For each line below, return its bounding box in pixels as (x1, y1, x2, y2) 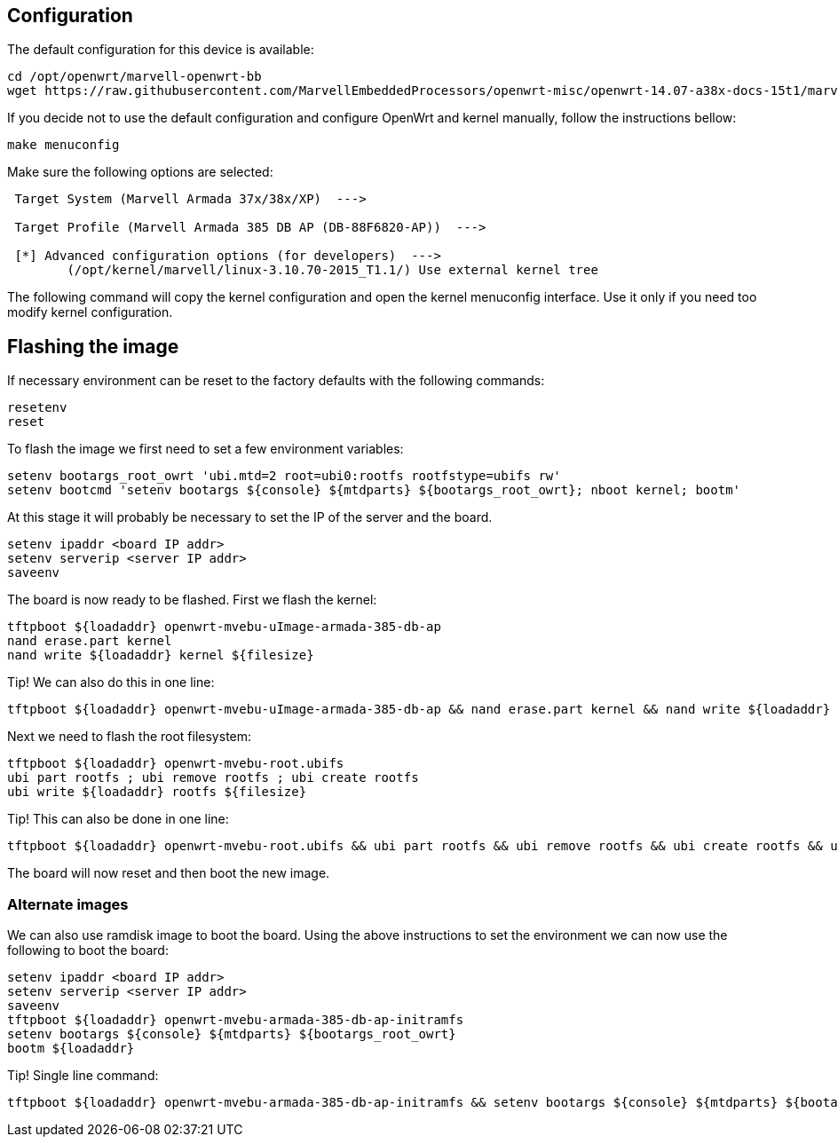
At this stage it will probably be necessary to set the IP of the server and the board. (7, 509, 493, 525)
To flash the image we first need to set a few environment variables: (7, 441, 404, 457)
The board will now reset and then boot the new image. (7, 865, 330, 881)
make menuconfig (7, 138, 120, 153)
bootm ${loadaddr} (7, 1041, 135, 1056)
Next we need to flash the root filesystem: (7, 729, 252, 745)
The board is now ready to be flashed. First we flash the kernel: (7, 592, 377, 608)
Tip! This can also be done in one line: (7, 811, 229, 827)
